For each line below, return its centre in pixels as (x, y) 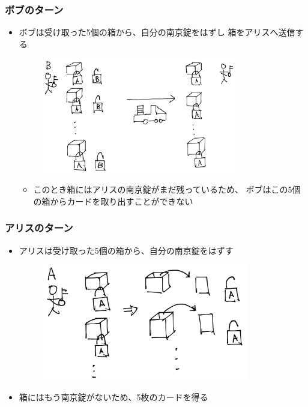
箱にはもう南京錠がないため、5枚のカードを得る (113, 397)
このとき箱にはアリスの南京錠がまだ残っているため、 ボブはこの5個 (167, 189)
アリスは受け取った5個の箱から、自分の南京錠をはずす (126, 250)
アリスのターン (39, 228)
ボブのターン (34, 9)
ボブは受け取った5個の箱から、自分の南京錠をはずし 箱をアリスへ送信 (157, 32)
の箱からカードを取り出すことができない (113, 201)
